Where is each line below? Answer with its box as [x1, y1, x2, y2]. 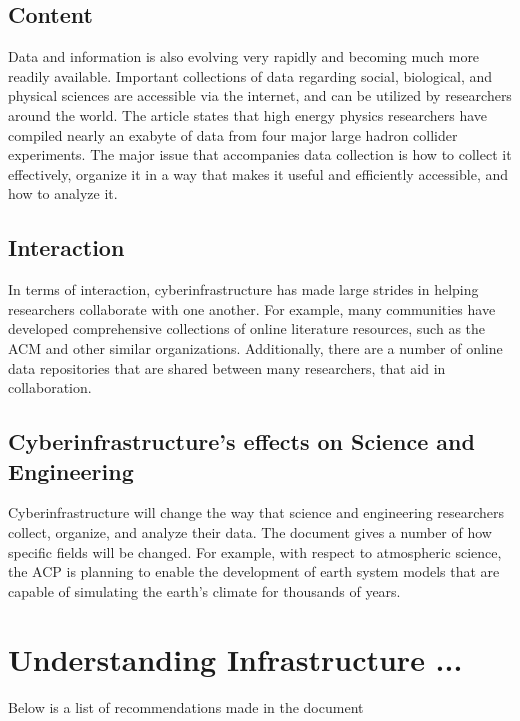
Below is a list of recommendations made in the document [8, 697, 364, 718]
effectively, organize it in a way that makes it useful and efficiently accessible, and [8, 163, 509, 184]
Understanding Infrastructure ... [8, 639, 463, 680]
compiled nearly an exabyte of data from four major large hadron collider [8, 124, 458, 145]
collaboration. [8, 377, 92, 398]
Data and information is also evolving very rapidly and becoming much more [8, 46, 480, 67]
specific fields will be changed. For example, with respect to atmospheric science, [8, 541, 502, 562]
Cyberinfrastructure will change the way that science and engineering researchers [8, 502, 505, 523]
